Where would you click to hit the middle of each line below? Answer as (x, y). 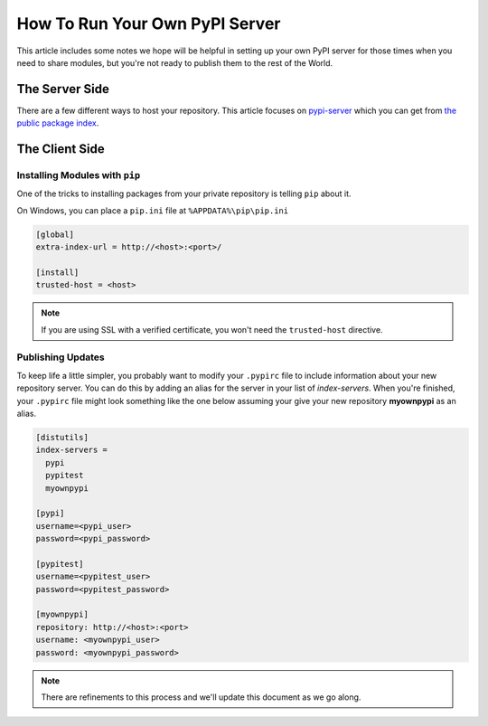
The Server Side (63, 89)
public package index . (58, 123)
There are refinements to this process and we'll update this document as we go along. (201, 697)
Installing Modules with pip (79, 175)
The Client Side (61, 149)
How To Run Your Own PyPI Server (149, 24)
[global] (55, 234)
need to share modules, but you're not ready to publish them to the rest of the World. (175, 62)
